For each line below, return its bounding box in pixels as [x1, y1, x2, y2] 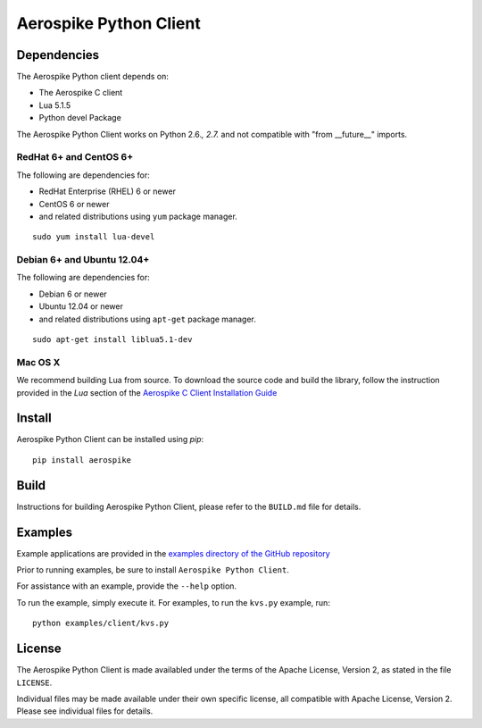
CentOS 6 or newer [38, 198, 110, 209]
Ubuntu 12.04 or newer [38, 301, 124, 312]
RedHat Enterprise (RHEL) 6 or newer [38, 186, 176, 197]
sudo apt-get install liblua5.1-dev [32, 335, 193, 345]
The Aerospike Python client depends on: [16, 71, 170, 82]
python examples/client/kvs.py [32, 618, 170, 629]
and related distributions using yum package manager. [38, 211, 238, 222]
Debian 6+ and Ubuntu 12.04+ [16, 254, 150, 266]
